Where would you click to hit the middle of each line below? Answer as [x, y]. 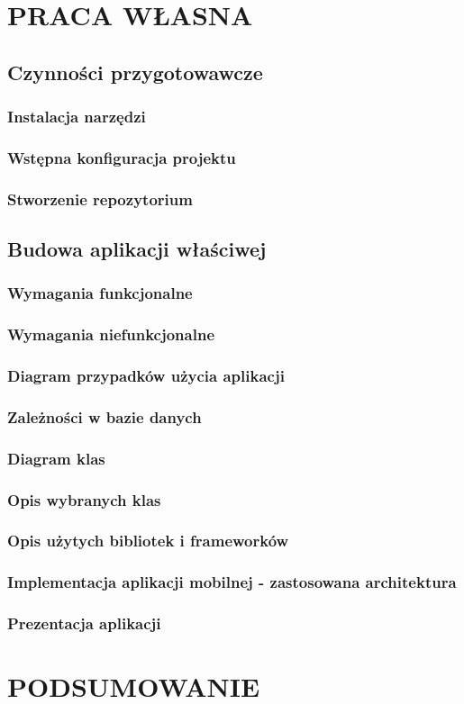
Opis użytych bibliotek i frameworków [148, 541]
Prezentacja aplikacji [84, 623]
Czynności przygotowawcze [135, 72]
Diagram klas [56, 458]
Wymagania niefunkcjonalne [111, 334]
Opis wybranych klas [84, 499]
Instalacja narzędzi [77, 117]
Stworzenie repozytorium [100, 199]
